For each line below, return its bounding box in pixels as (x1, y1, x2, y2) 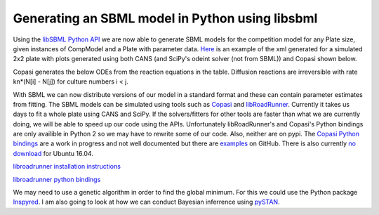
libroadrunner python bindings (13, 175, 101, 183)
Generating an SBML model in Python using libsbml (13, 11, 318, 26)
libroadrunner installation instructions (13, 162, 121, 171)
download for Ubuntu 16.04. (13, 149, 94, 157)
